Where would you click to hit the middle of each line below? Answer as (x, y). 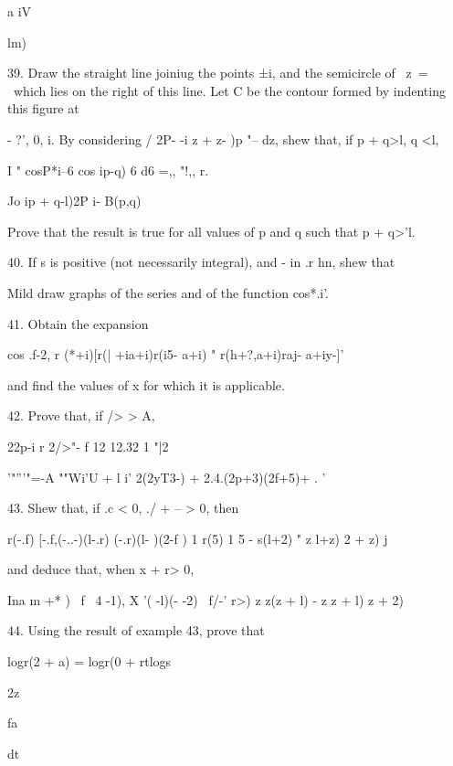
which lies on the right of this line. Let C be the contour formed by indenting (229, 90)
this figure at (43, 108)
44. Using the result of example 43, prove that (136, 630)
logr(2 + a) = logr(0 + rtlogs (90, 661)
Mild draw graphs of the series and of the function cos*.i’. (169, 292)
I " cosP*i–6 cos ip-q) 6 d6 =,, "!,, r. (108, 170)
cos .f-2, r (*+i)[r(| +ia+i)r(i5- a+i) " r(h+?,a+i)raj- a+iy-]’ (176, 354)
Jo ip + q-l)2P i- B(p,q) (74, 201)
